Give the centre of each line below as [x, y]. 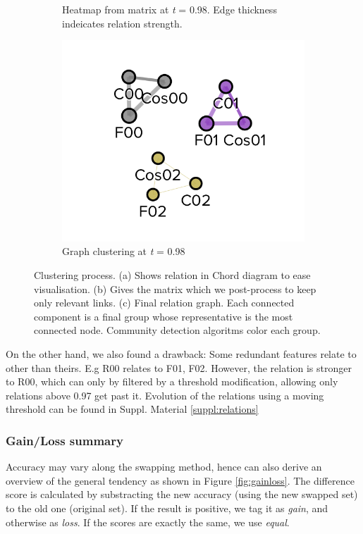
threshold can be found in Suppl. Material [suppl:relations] [132, 409]
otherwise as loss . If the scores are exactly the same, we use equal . [148, 522]
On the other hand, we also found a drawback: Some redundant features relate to [181, 354]
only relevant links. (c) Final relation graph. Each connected [164, 303]
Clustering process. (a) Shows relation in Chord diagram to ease [172, 275]
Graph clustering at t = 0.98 [124, 251]
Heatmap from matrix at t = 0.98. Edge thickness [170, 9]
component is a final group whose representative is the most [164, 316]
